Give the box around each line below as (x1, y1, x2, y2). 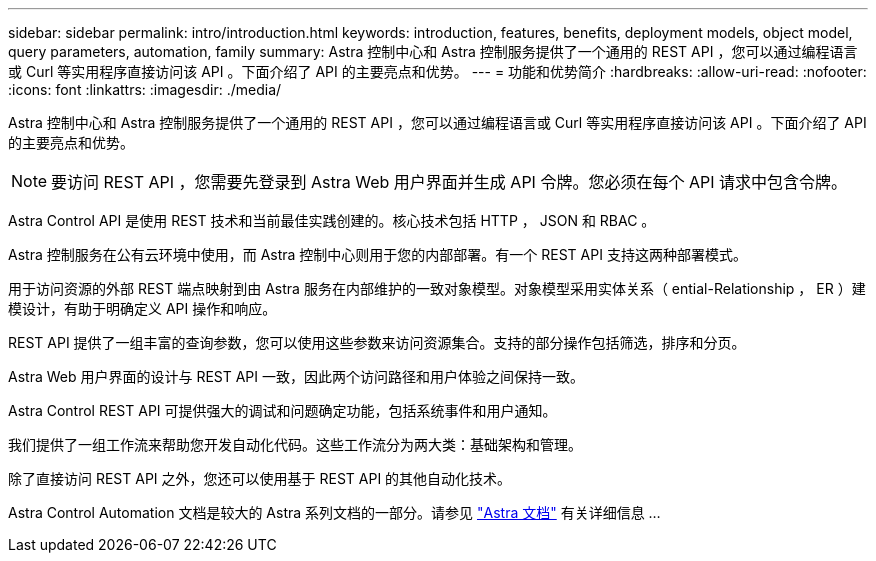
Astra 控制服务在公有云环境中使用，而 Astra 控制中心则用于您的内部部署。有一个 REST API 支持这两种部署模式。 (8, 246, 747, 263)
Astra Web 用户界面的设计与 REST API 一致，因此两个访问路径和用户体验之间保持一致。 (8, 368, 585, 385)
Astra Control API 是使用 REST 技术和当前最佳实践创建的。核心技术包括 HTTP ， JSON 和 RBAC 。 (8, 212, 656, 229)
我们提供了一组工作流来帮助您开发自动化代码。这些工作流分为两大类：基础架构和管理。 (8, 436, 582, 453)
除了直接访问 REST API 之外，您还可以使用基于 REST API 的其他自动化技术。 (8, 470, 512, 487)
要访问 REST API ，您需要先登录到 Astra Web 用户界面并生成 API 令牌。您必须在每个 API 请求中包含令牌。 (51, 172, 847, 192)
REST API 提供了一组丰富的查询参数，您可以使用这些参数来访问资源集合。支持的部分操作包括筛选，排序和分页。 (8, 334, 746, 351)
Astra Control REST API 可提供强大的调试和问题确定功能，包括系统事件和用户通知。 (8, 402, 557, 419)
